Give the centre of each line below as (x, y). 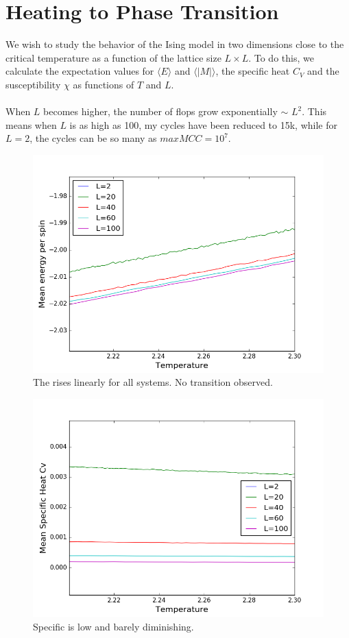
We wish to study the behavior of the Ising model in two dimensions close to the (175, 44)
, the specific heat (253, 71)
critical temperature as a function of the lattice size (113, 57)
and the (323, 71)
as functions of (104, 84)
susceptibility (33, 84)
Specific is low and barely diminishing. (113, 626)
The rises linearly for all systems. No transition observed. (153, 382)
